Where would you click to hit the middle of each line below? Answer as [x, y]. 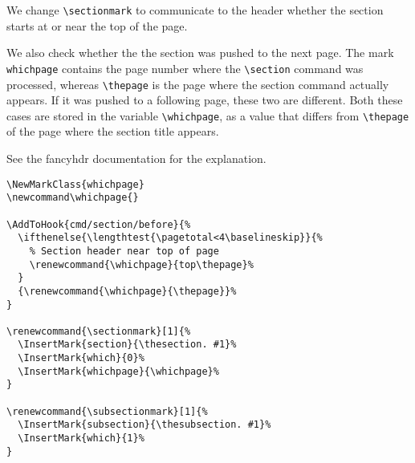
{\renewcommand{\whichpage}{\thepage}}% [127, 291]
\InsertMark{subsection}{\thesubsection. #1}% [144, 425]
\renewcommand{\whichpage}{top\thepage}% [141, 264]
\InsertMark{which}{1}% [81, 439]
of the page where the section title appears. [113, 131]
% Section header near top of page [124, 251]
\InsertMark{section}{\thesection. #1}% [127, 345]
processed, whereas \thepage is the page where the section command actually [198, 84]
